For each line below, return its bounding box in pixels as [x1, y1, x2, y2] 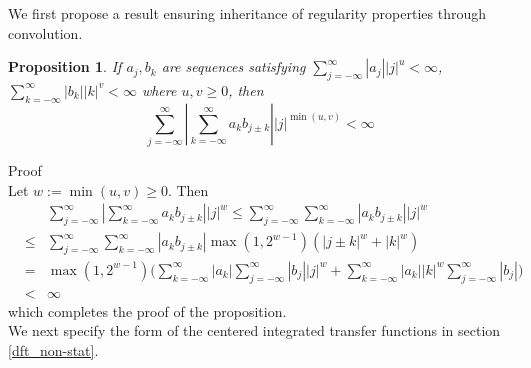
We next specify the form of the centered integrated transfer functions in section [8, 320, 501, 341]
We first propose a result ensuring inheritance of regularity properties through [8, 3, 487, 23]
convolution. [8, 22, 83, 43]
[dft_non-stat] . [8, 340, 99, 360]
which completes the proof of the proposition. [8, 300, 287, 321]
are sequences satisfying [161, 56, 306, 77]
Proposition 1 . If [8, 56, 122, 77]
